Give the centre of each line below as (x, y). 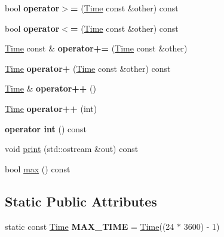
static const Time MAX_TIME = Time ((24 (90, 226)
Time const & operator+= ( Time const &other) (96, 48)
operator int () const (46, 128)
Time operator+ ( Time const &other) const (88, 68)
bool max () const (38, 168)
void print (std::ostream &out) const (72, 149)
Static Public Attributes (81, 201)
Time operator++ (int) (51, 108)
